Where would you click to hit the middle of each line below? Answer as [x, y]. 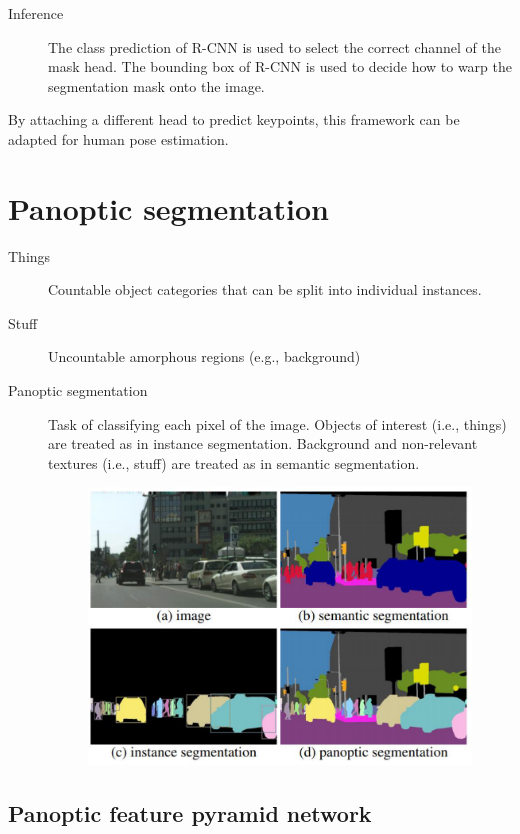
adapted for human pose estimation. [118, 138]
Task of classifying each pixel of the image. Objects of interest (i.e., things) [277, 423]
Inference [36, 13]
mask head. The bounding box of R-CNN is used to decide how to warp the [280, 66]
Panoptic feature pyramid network [190, 813]
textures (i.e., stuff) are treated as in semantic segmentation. [234, 462]
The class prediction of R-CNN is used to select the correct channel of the [274, 46]
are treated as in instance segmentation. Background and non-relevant [263, 443]
